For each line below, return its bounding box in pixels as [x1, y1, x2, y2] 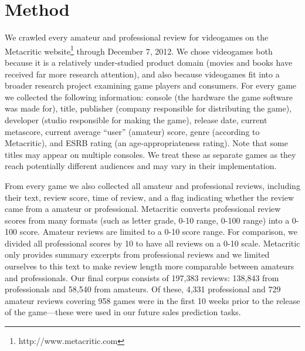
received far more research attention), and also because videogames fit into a [5, 67, 280, 80]
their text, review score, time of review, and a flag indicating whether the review [5, 191, 294, 203]
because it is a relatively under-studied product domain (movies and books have [5, 56, 293, 68]
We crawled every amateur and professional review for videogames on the [5, 31, 269, 43]
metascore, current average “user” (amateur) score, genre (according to [5, 125, 260, 137]
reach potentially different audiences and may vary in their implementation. [5, 160, 277, 172]
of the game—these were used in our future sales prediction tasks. [5, 306, 241, 318]
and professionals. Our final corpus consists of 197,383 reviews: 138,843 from [5, 271, 279, 283]
